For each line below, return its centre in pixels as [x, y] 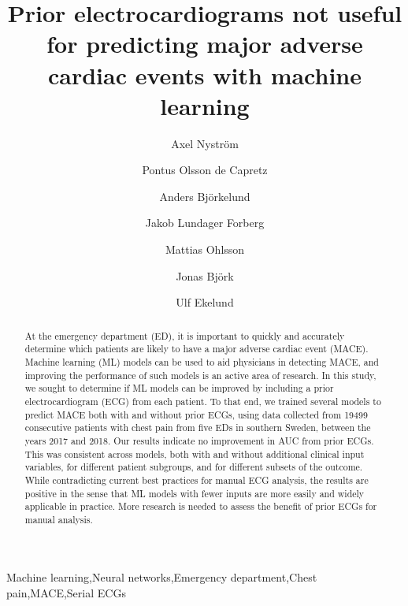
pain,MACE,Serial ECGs [66, 593]
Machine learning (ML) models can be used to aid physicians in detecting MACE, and [202, 361]
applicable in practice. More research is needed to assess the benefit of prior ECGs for [201, 506]
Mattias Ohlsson [205, 249]
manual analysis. [59, 519]
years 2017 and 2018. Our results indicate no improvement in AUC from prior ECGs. [199, 440]
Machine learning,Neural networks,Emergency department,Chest [162, 577]
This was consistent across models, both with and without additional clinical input [195, 454]
